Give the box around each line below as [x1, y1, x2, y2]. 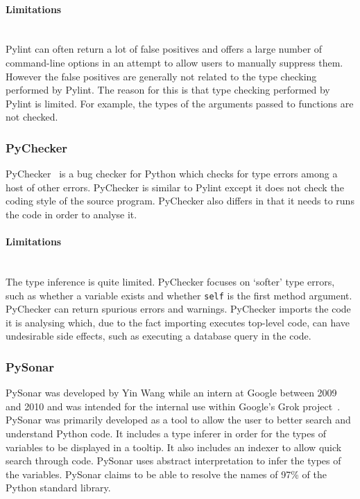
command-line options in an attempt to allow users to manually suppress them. [6, 55, 343, 69]
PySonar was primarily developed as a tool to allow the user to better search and [6, 412, 351, 427]
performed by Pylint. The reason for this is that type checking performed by [6, 82, 330, 97]
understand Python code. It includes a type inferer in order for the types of [6, 426, 326, 440]
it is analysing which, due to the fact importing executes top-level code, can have [6, 315, 350, 329]
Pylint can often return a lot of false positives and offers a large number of [6, 42, 323, 56]
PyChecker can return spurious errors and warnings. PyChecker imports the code [6, 301, 351, 316]
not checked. [6, 110, 58, 124]
